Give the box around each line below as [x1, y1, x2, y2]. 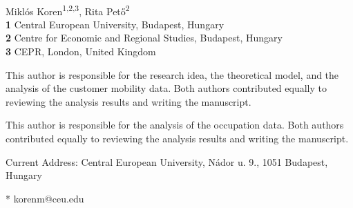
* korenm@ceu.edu [6, 191, 84, 205]
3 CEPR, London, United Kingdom [6, 44, 156, 59]
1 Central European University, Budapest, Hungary [6, 17, 225, 31]
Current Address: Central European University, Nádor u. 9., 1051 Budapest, [6, 154, 328, 169]
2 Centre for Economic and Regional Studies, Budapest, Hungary [6, 30, 283, 45]
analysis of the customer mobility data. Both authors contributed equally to [6, 81, 327, 95]
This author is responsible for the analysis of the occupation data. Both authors [6, 117, 344, 132]
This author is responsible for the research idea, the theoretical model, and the [6, 67, 339, 82]
